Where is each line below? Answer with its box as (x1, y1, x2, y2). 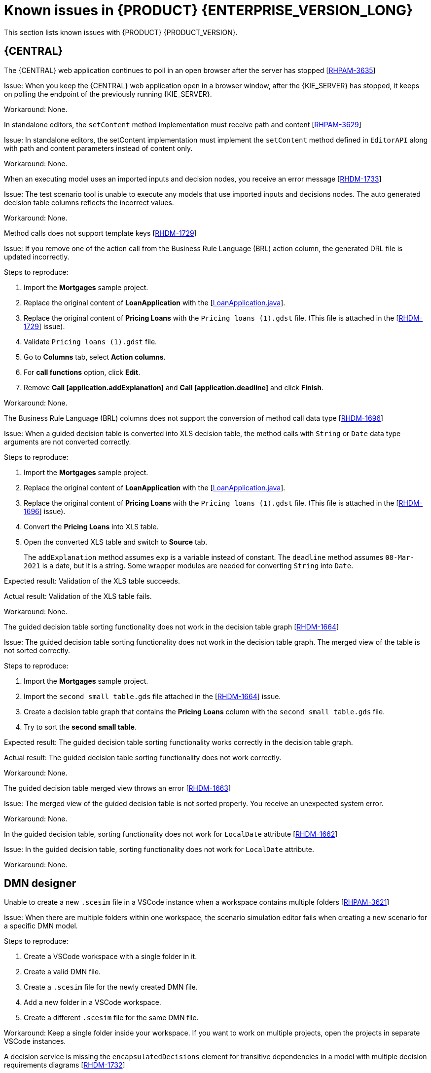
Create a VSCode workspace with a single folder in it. (24, 952, 197, 961)
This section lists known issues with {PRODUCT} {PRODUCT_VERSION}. (4, 28, 238, 37)
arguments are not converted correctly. (4, 437, 131, 446)
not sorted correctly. (4, 646, 70, 655)
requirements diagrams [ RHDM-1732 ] (4, 1061, 125, 1070)
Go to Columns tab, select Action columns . (24, 352, 166, 361)
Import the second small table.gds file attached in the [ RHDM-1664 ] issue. (24, 692, 281, 701)
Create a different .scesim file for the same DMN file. (24, 1013, 199, 1022)
